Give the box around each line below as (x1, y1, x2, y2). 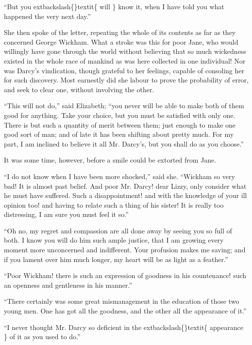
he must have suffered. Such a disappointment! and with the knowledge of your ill (4, 190, 247, 200)
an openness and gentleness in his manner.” (4, 279, 133, 290)
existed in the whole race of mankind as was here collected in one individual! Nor (4, 55, 246, 66)
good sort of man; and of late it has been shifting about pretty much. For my (4, 129, 234, 139)
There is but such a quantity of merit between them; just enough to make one (4, 119, 236, 130)
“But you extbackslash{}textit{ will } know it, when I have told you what (4, 1, 224, 11)
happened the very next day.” (4, 11, 91, 21)
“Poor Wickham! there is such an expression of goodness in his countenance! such (4, 270, 247, 280)
